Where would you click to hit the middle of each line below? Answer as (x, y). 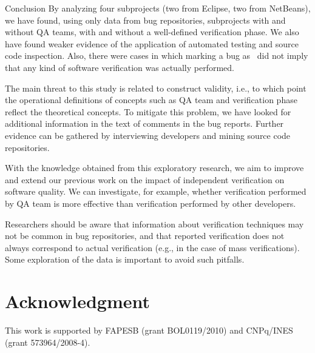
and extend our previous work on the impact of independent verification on (145, 179)
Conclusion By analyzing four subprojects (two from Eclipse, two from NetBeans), (158, 8)
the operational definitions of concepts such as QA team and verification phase (151, 100)
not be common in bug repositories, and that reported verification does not (145, 236)
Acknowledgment (77, 301)
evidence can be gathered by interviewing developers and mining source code (148, 135)
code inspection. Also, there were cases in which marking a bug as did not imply (157, 55)
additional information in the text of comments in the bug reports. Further (144, 123)
